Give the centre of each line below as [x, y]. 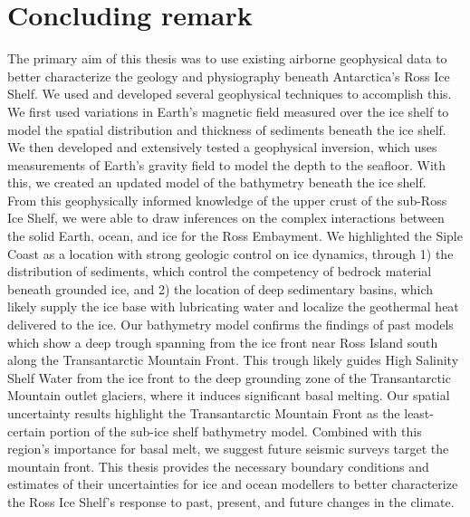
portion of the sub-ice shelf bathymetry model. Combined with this [235, 431]
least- [419, 413]
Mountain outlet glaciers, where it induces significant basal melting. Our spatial [229, 395]
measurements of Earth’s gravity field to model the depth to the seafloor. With [227, 164]
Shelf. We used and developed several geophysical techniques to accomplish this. [230, 94]
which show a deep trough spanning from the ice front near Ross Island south [223, 342]
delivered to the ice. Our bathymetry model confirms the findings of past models [230, 325]
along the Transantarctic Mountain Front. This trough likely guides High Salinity [233, 360]
